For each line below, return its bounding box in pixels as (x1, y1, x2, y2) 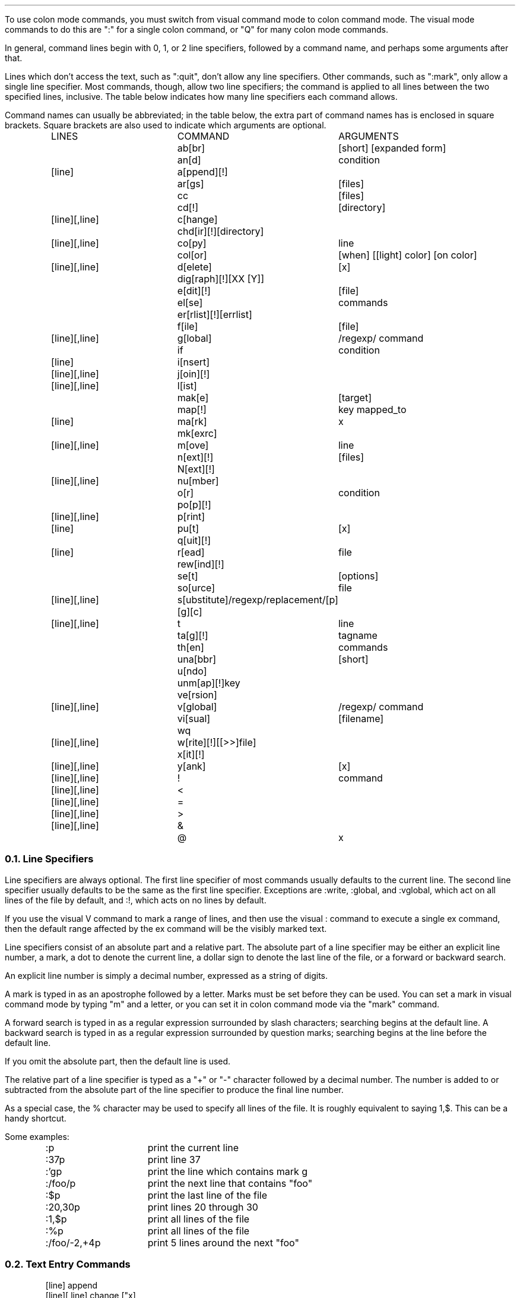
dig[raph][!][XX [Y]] (177, 273, 265, 285)
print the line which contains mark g (147, 1165, 308, 1177)
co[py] (177, 237, 207, 249)
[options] (338, 570, 379, 582)
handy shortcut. (5, 1113, 66, 1123)
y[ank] (177, 760, 206, 772)
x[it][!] (177, 748, 205, 760)
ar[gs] (177, 178, 204, 190)
